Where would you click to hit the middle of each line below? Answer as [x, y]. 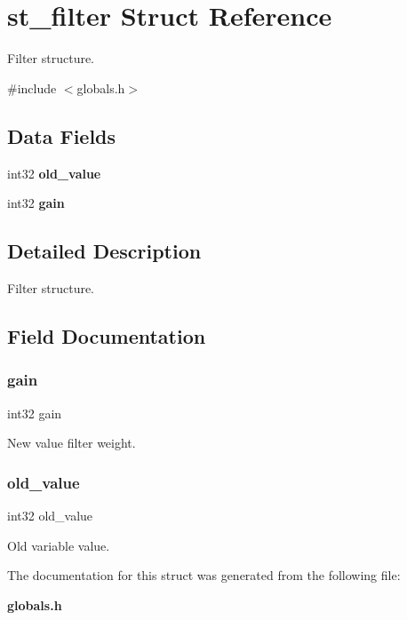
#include [32, 87]
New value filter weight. [72, 443]
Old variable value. [59, 545]
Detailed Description [104, 251]
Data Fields [62, 135]
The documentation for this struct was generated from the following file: [204, 575]
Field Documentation [107, 335]
